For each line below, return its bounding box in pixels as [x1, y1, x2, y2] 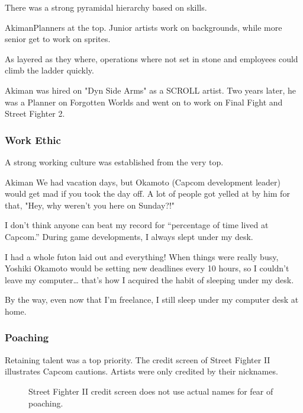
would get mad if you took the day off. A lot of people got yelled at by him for [5, 187, 290, 200]
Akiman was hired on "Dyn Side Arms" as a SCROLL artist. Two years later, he [5, 84, 296, 96]
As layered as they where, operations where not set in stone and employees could [5, 52, 298, 65]
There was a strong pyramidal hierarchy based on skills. [5, 1, 207, 13]
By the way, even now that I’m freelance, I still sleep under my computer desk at [5, 293, 299, 306]
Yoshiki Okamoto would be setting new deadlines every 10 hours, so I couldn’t [5, 262, 289, 274]
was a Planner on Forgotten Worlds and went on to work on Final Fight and [5, 95, 283, 108]
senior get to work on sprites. [5, 33, 111, 45]
